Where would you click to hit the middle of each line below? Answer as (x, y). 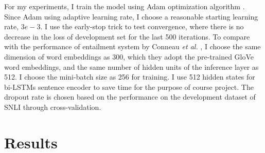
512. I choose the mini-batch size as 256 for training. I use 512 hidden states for (130, 77)
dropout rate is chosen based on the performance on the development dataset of (130, 97)
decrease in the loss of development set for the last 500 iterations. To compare (127, 36)
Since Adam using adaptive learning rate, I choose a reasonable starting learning (131, 16)
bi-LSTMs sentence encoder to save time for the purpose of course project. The (129, 87)
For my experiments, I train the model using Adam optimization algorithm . (125, 6)
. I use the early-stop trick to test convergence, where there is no (142, 26)
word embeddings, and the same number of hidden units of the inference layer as (131, 66)
